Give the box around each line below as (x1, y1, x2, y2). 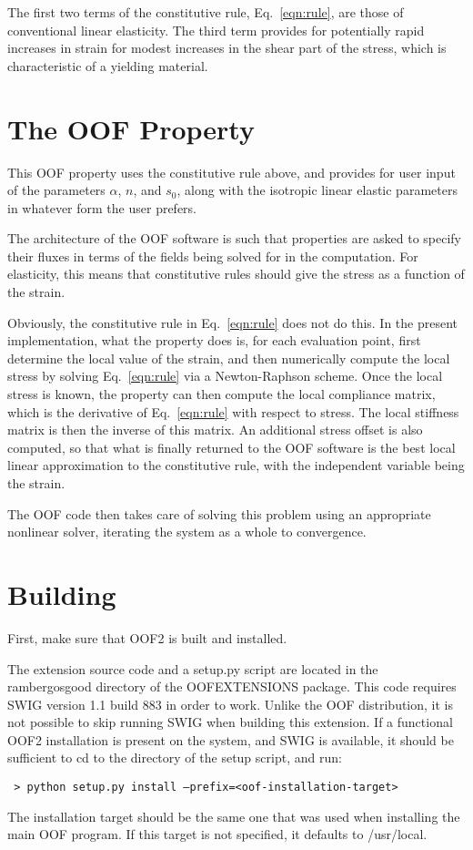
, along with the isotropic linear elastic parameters (176, 180, 458, 200)
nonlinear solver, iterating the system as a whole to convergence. (7, 522, 367, 541)
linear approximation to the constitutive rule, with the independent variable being (7, 456, 465, 475)
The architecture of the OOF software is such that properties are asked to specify (7, 229, 462, 248)
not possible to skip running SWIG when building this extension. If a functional (7, 712, 453, 732)
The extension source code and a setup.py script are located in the (7, 659, 378, 678)
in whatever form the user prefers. (7, 198, 197, 217)
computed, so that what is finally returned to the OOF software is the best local (7, 437, 456, 456)
